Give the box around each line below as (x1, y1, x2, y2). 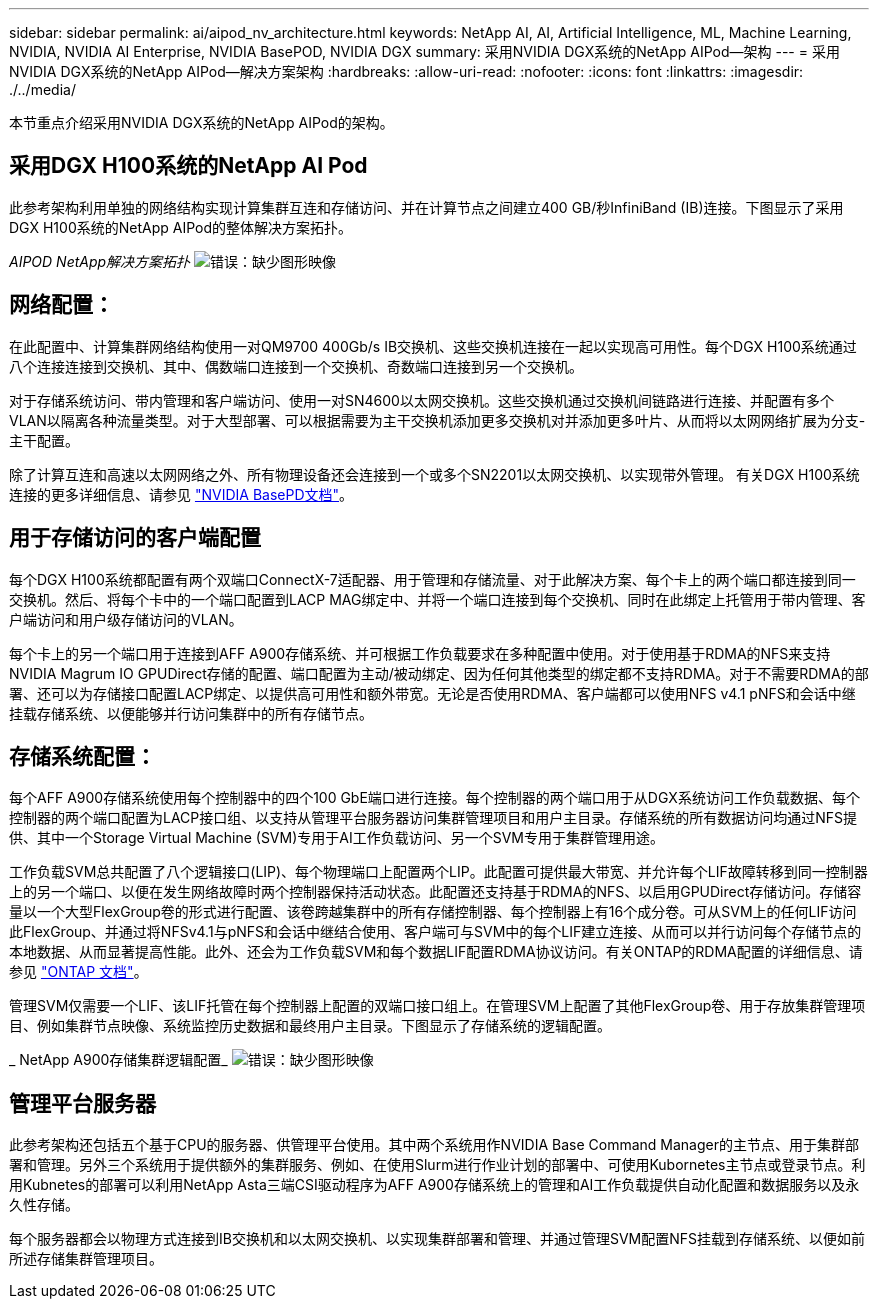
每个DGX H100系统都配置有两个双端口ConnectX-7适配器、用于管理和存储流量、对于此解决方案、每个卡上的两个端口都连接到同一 (9, 570, 856, 588)
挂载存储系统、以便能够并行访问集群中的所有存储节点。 (9, 704, 373, 722)
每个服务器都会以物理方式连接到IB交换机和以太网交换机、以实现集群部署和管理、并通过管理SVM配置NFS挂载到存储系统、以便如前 (9, 1230, 865, 1248)
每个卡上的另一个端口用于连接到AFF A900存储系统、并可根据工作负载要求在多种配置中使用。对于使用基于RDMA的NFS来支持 (9, 644, 831, 662)
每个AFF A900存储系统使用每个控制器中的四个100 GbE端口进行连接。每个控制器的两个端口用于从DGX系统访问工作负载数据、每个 (9, 789, 860, 807)
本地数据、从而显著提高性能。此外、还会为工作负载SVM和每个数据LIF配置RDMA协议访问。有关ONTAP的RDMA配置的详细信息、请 (9, 943, 863, 961)
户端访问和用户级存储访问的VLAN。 (9, 610, 243, 628)
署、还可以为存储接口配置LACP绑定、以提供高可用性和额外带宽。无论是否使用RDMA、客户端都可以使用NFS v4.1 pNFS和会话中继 (9, 684, 856, 702)
